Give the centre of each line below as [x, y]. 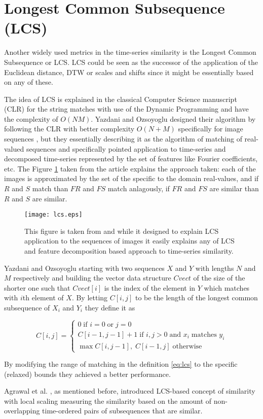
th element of [43, 298]
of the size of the [219, 278]
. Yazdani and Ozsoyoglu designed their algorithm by [173, 118]
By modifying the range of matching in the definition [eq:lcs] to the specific [121, 364]
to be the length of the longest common [196, 298]
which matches [227, 287]
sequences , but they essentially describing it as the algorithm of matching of [123, 139]
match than [50, 188]
